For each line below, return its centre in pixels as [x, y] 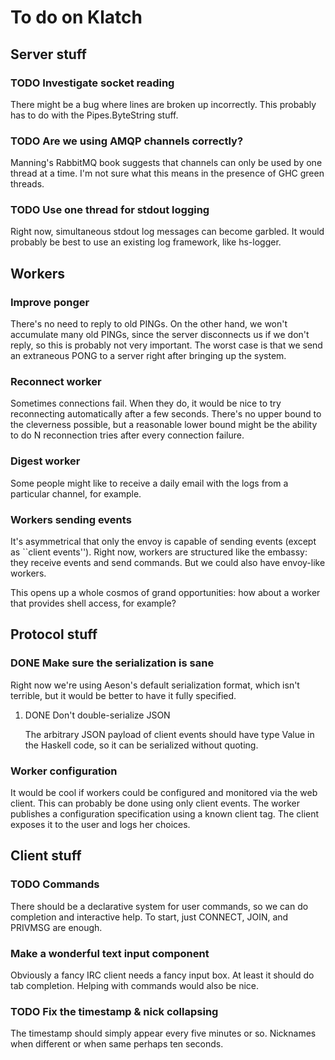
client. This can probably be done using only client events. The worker [155, 803]
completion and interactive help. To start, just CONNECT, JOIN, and [149, 917]
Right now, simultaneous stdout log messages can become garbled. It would [167, 232]
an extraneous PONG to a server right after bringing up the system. [148, 356]
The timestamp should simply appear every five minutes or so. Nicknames [163, 1033]
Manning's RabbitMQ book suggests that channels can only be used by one [166, 163]
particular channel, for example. [76, 493]
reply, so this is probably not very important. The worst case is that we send [166, 345]
